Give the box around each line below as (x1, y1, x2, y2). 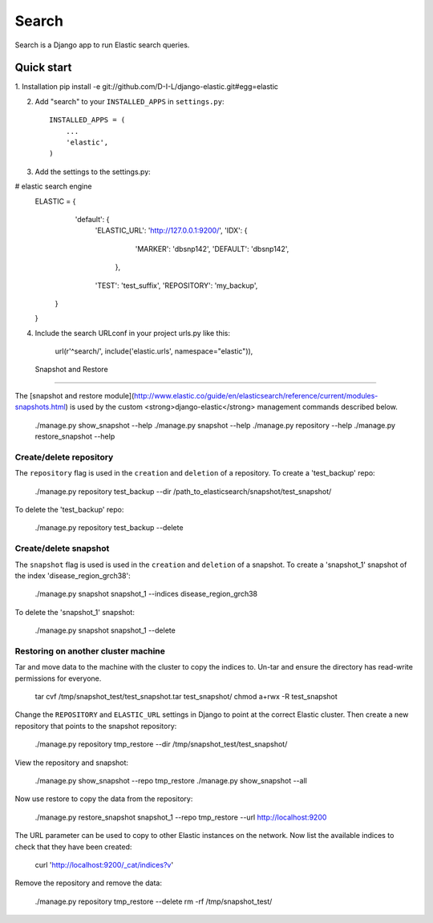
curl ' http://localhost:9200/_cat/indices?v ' (34, 860, 174, 869)
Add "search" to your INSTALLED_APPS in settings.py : (34, 96, 225, 106)
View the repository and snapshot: (14, 758, 128, 767)
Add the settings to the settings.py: (34, 167, 152, 176)
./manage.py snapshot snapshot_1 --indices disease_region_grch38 (34, 589, 258, 599)
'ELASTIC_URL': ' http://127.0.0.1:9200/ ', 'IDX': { (95, 225, 248, 236)
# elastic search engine (14, 181, 92, 192)
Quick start (14, 61, 72, 75)
